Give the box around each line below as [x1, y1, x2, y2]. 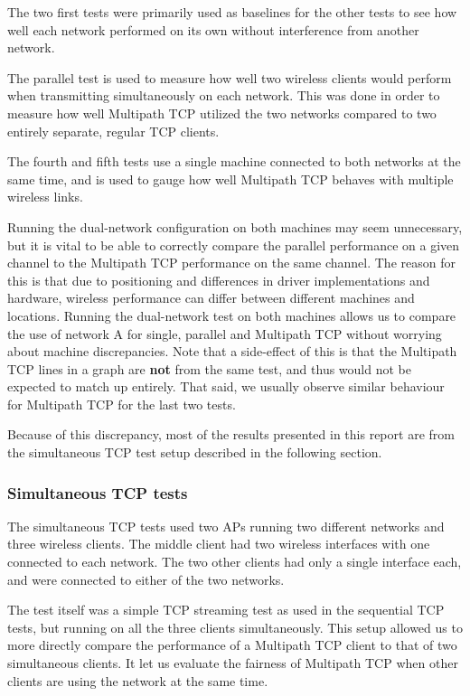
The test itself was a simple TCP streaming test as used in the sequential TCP [7, 600, 445, 619]
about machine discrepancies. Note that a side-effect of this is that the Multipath [7, 342, 457, 361]
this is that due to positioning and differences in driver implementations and [7, 270, 430, 289]
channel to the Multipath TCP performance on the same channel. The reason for [7, 253, 456, 272]
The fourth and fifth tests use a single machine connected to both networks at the [7, 152, 461, 171]
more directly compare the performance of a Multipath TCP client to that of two [7, 635, 457, 654]
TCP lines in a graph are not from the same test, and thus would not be [7, 359, 411, 378]
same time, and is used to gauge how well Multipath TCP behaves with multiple [7, 169, 454, 188]
